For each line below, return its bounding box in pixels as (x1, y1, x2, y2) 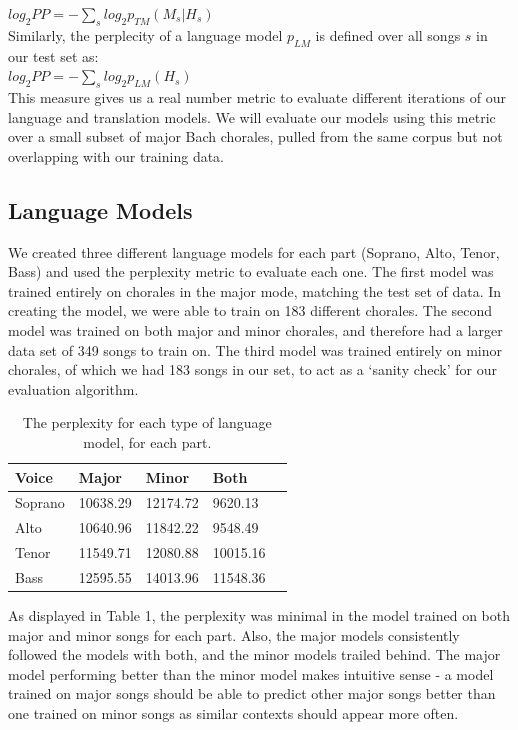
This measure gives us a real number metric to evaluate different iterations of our (8, 86, 506, 107)
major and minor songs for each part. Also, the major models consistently (8, 624, 460, 645)
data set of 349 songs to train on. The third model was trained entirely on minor (8, 339, 503, 360)
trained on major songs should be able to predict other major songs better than (8, 683, 496, 704)
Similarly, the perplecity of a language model (8, 24, 283, 45)
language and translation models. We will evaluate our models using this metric (8, 106, 496, 127)
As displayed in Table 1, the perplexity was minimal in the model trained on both (8, 604, 510, 625)
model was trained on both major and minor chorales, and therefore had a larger (8, 319, 503, 340)
